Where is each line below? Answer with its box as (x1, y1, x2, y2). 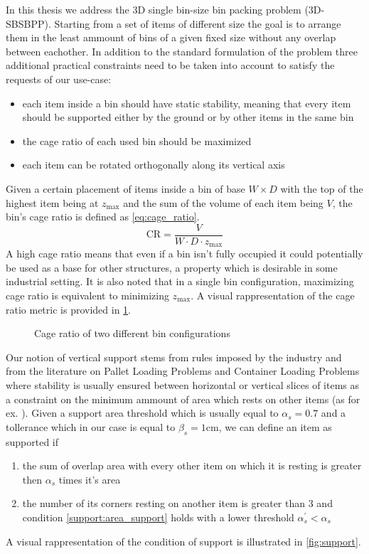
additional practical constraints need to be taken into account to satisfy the (6, 58, 335, 73)
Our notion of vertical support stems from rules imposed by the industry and (6, 349, 342, 364)
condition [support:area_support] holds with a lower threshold (22, 509, 294, 524)
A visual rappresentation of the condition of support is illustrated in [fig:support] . (6, 533, 361, 548)
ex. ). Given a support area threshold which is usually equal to (6, 405, 279, 420)
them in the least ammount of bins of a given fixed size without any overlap (6, 30, 336, 45)
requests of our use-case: (6, 71, 112, 86)
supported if (6, 434, 59, 449)
